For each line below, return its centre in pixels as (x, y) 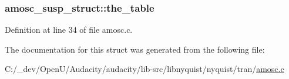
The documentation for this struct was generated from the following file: (135, 49)
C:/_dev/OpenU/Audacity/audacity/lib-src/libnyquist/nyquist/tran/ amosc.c (144, 69)
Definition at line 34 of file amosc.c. (69, 30)
